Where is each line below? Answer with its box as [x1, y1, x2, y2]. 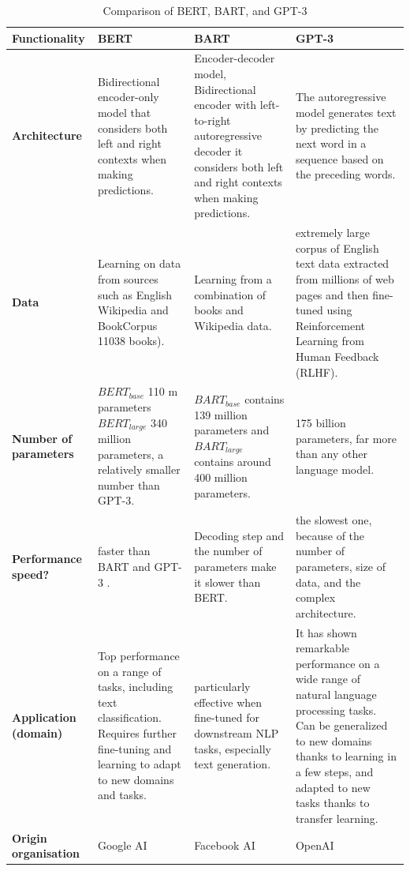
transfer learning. [295, 809, 378, 826]
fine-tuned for [194, 709, 260, 726]
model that [97, 104, 151, 121]
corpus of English [295, 239, 379, 256]
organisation [12, 845, 80, 862]
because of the [295, 527, 365, 543]
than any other [295, 445, 367, 462]
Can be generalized [295, 717, 388, 734]
